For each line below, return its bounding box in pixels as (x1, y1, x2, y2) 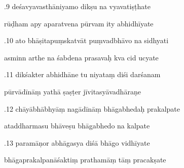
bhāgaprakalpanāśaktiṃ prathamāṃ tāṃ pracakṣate (4, 154, 166, 165)
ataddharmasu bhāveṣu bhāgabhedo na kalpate (4, 120, 150, 131)
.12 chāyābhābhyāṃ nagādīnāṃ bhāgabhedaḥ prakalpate (4, 103, 180, 114)
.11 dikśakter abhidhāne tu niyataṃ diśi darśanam (4, 69, 161, 80)
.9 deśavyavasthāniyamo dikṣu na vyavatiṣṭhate (4, 1, 151, 11)
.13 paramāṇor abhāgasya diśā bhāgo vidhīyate (4, 137, 150, 148)
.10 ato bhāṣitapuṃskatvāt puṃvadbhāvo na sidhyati (4, 35, 169, 46)
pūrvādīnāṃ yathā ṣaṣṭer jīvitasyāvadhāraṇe (4, 86, 141, 96)
